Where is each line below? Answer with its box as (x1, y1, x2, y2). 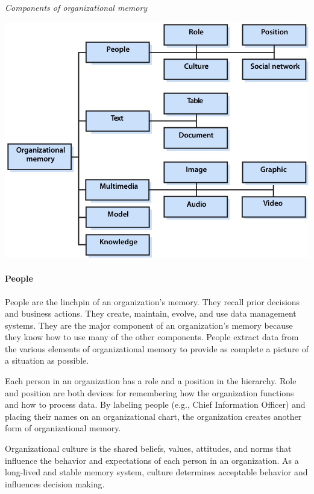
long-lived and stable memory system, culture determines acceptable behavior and (5, 466, 308, 478)
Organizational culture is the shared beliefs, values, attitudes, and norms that (5, 442, 292, 455)
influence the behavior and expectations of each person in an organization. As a (5, 454, 299, 466)
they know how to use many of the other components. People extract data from (5, 331, 299, 343)
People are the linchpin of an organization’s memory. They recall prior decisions (5, 295, 300, 308)
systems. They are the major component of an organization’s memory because (5, 318, 293, 331)
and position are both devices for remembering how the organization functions (5, 386, 294, 399)
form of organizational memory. (5, 422, 121, 434)
